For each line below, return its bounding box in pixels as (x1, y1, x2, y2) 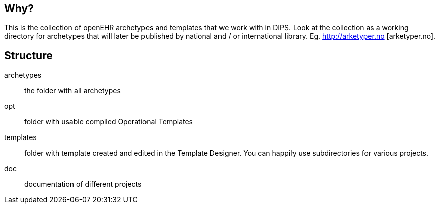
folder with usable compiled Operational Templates (24, 117, 193, 126)
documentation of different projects (24, 180, 142, 189)
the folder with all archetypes (24, 86, 121, 95)
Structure (4, 49, 53, 62)
